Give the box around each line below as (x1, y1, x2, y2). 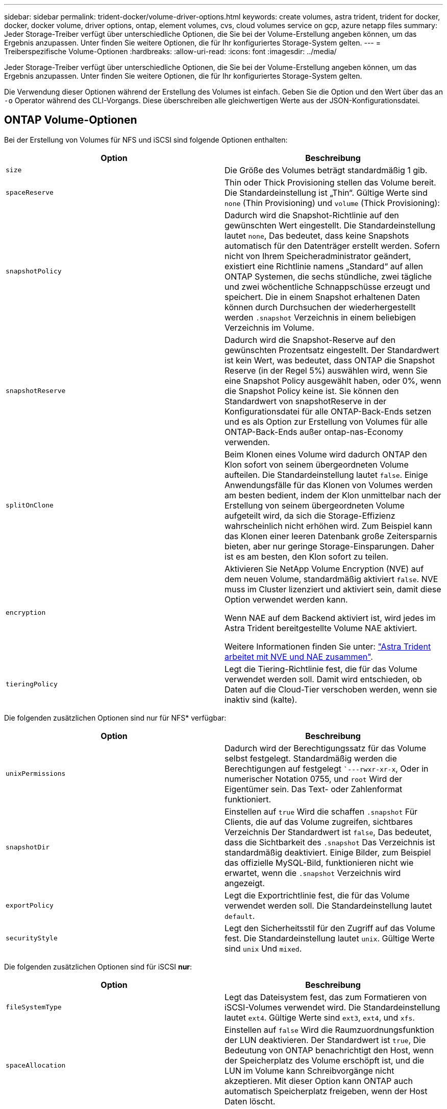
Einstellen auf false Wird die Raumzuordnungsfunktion (225, 1024, 435, 1035)
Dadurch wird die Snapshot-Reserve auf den (225, 334, 395, 345)
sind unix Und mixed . (225, 943, 302, 954)
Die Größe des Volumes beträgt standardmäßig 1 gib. (225, 165, 428, 175)
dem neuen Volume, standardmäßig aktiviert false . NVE (225, 573, 438, 584)
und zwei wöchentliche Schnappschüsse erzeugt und (225, 281, 430, 292)
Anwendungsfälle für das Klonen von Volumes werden (225, 479, 433, 490)
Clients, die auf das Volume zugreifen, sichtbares (225, 816, 413, 827)
